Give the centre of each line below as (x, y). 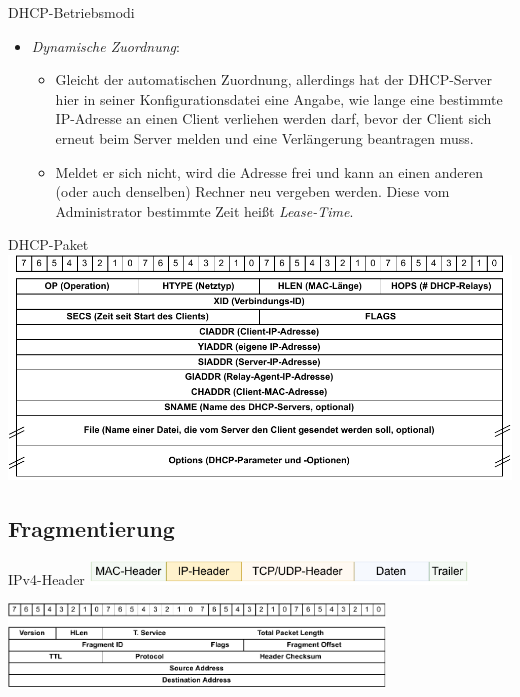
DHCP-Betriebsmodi (71, 12)
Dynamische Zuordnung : (105, 45)
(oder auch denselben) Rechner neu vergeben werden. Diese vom (252, 191)
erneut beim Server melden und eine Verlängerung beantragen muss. (264, 137)
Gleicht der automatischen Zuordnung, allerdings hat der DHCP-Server (274, 79)
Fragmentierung (91, 528)
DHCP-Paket (48, 244)
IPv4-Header (46, 578)
